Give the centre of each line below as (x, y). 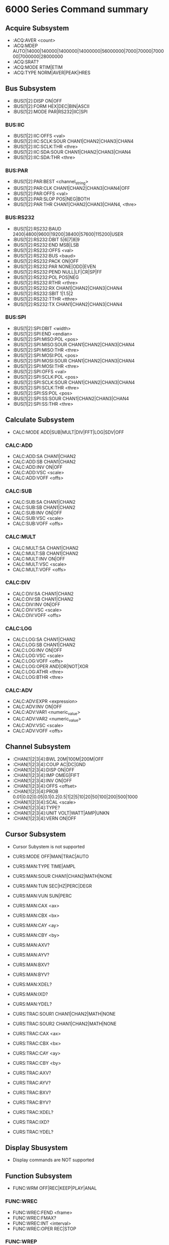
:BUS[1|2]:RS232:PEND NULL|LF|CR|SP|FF (57, 272)
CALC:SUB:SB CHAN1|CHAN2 (44, 507)
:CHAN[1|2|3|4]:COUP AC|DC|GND (49, 764)
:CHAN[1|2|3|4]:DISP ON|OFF (43, 770)
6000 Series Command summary (77, 9)
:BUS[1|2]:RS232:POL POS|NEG (46, 277)
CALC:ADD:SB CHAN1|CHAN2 (44, 462)
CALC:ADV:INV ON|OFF (37, 707)
